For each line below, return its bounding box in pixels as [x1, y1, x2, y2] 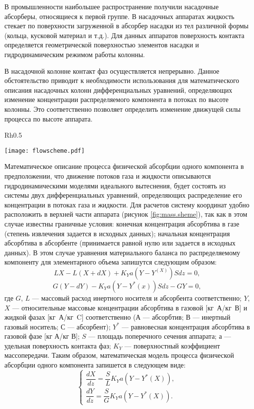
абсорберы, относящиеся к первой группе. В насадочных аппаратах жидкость [4, 11, 234, 21]
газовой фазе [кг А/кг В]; [4, 331, 80, 341]
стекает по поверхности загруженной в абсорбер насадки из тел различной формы [4, 20, 249, 31]
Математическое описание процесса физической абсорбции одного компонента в [4, 161, 244, 171]
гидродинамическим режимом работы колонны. [4, 49, 145, 59]
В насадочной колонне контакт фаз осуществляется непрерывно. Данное [4, 65, 219, 76]
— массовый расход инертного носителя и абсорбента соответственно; [32, 292, 242, 303]
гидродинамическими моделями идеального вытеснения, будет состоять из [4, 180, 226, 190]
